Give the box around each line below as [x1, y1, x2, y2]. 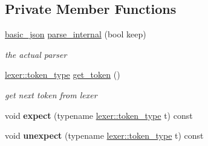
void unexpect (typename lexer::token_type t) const [5, 129, 204, 142]
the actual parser [5, 48, 67, 60]
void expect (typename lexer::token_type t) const [5, 109, 193, 121]
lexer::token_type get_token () [5, 68, 120, 81]
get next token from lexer [5, 88, 97, 101]
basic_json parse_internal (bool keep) [5, 28, 146, 40]
